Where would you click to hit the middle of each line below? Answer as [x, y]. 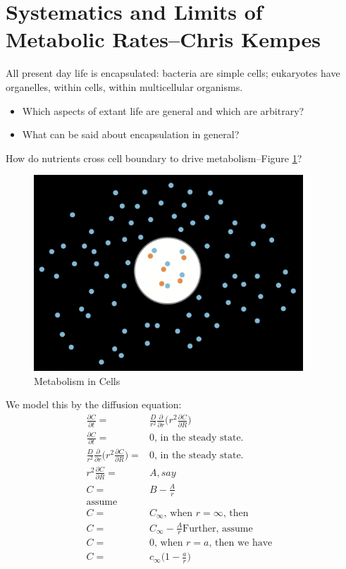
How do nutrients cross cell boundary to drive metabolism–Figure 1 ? [154, 158]
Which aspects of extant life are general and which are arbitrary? [163, 110]
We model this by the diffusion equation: [94, 404]
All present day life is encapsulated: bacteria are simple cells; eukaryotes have [173, 73]
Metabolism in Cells [77, 380]
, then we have [241, 543]
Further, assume [218, 528]
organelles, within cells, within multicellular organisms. [124, 86]
